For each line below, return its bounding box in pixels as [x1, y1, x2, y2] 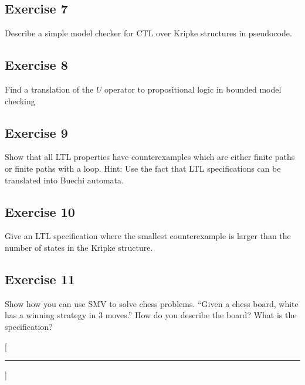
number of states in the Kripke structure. [5, 241, 153, 253]
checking [5, 94, 35, 107]
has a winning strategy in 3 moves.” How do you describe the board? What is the [5, 309, 297, 321]
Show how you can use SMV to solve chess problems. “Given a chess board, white [5, 297, 299, 309]
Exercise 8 [5, 56, 68, 74]
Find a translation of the [5, 83, 94, 95]
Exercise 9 [5, 123, 68, 141]
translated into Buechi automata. [5, 173, 124, 186]
